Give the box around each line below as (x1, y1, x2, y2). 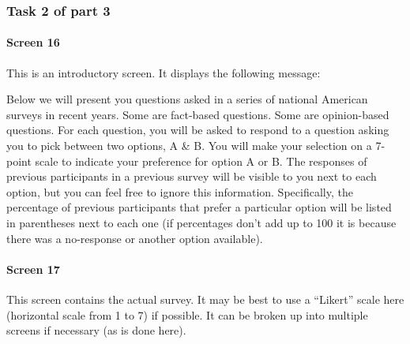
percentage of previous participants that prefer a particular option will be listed (6, 199, 392, 215)
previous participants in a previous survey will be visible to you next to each (6, 168, 377, 185)
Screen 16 (6, 34, 60, 50)
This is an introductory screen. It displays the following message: (6, 64, 321, 80)
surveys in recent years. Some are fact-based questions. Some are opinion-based (6, 106, 389, 122)
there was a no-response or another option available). (6, 230, 263, 246)
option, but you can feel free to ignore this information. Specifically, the (6, 183, 353, 200)
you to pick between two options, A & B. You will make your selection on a (6, 137, 372, 154)
